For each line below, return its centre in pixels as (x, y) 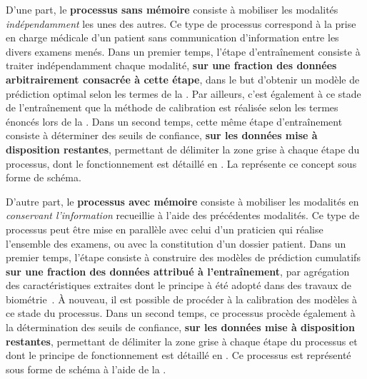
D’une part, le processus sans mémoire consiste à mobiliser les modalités (172, 9)
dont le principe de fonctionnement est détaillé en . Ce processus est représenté (179, 355)
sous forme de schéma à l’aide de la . (86, 369)
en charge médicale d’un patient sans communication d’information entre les (172, 37)
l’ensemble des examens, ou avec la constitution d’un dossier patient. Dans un (176, 243)
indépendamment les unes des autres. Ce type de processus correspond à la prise (181, 23)
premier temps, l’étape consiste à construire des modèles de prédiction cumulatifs (183, 257)
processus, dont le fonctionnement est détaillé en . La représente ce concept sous (181, 163)
